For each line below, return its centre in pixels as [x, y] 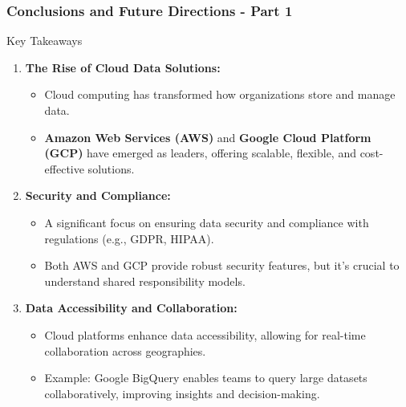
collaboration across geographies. [125, 350]
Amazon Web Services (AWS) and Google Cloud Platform [208, 137]
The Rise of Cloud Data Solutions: [123, 67]
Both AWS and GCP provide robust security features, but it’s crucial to [222, 265]
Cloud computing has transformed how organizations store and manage [220, 94]
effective [64, 168]
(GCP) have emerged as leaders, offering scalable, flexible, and [200, 153]
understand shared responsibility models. [145, 281]
